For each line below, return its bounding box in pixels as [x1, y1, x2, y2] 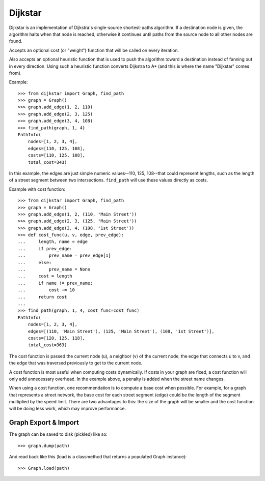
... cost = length [18, 273, 73, 279]
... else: [18, 260, 52, 265]
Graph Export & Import [9, 419, 79, 427]
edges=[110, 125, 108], [27, 146, 85, 151]
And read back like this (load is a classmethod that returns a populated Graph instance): [9, 454, 187, 460]
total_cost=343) [27, 159, 67, 165]
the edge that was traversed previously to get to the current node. [9, 360, 142, 366]
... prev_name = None [18, 267, 91, 272]
